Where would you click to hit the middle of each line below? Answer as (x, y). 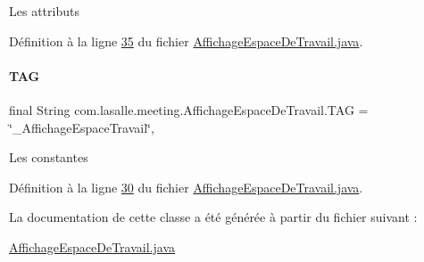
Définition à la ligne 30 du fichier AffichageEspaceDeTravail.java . (186, 187)
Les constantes (49, 157)
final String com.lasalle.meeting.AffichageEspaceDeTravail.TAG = (189, 109)
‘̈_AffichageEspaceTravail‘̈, (82, 127)
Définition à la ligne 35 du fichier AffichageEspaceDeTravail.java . (186, 41)
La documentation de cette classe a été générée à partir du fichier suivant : (213, 217)
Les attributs (44, 11)
